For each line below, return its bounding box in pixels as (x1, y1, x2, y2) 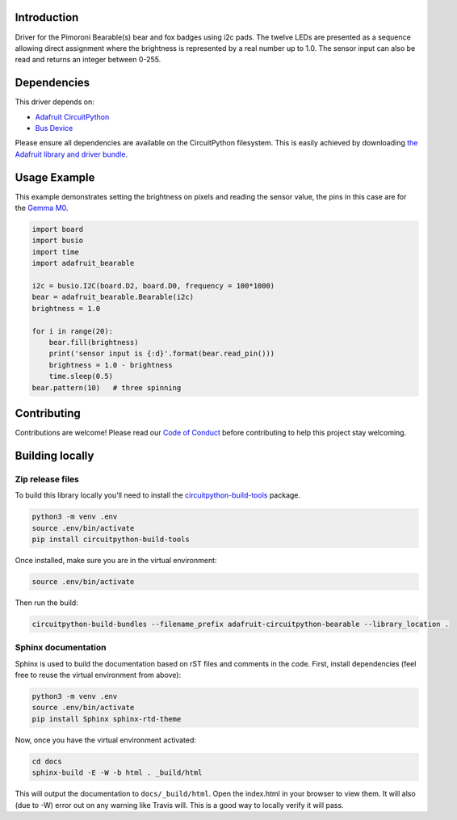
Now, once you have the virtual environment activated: (15, 735, 197, 745)
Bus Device (35, 123, 73, 132)
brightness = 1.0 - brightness (48, 360, 173, 369)
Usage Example (15, 170, 95, 184)
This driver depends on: (15, 97, 94, 107)
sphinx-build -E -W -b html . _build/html (31, 768, 203, 777)
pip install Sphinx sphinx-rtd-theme (31, 714, 182, 723)
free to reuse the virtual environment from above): (15, 671, 182, 679)
